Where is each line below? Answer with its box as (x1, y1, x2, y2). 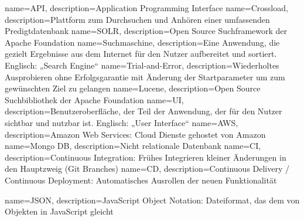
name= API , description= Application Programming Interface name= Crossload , (5, 2, 288, 13)
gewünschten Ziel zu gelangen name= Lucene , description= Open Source (5, 82, 261, 94)
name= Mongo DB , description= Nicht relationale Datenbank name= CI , (5, 140, 261, 152)
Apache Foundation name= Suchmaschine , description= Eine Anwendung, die (5, 36, 280, 48)
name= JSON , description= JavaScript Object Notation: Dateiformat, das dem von (5, 193, 300, 206)
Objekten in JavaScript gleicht (5, 205, 114, 217)
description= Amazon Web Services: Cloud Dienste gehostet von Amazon (5, 128, 266, 140)
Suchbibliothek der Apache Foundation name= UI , (5, 93, 184, 106)
